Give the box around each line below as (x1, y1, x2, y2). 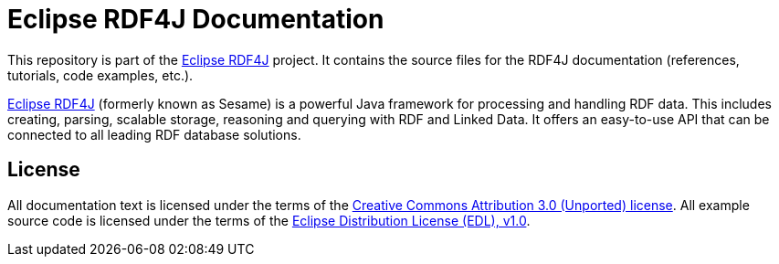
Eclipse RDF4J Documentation (7, 4, 384, 35)
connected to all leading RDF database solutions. (7, 126, 301, 143)
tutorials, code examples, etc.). (7, 67, 194, 83)
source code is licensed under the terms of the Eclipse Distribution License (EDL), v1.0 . (7, 212, 531, 228)
